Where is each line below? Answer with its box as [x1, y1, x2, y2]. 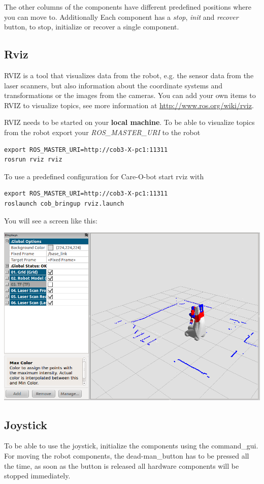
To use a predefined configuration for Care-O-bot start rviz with [4, 171, 204, 181]
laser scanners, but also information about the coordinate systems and [4, 80, 223, 90]
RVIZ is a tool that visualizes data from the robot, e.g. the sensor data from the [4, 70, 254, 80]
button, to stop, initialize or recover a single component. [4, 21, 179, 32]
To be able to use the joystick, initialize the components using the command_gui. [4, 440, 258, 451]
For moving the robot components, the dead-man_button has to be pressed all [4, 450, 249, 461]
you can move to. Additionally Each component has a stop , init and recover [4, 11, 239, 22]
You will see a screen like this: [4, 215, 97, 225]
